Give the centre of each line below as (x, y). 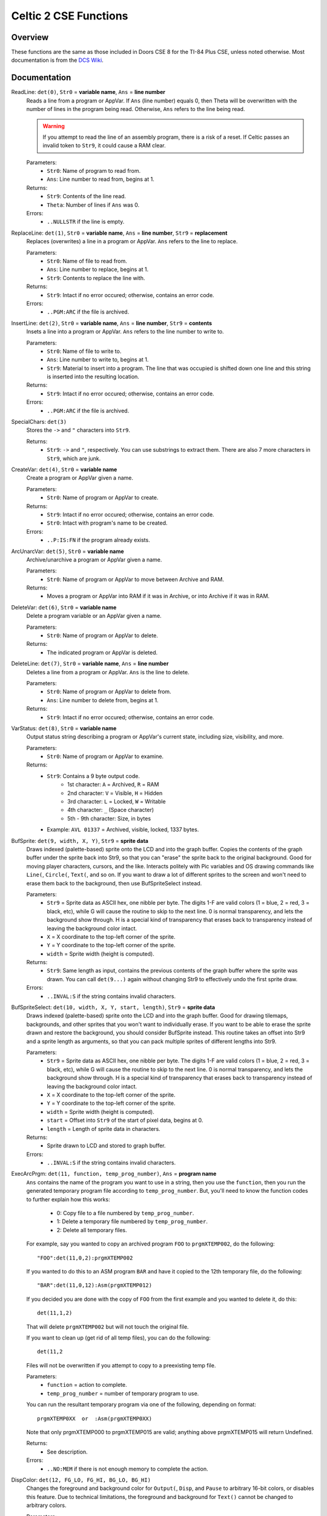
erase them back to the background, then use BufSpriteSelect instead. (114, 883)
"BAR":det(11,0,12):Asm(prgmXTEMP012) (95, 1285)
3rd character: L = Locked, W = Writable (117, 802)
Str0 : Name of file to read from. (87, 261)
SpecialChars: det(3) (39, 422)
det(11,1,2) (55, 1313)
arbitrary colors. (46, 1505)
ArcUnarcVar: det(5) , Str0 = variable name (68, 551)
